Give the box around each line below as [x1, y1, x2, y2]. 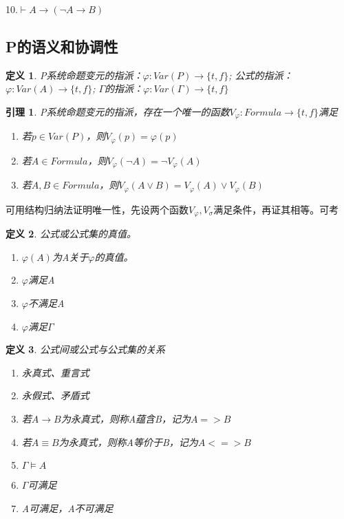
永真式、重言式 [21, 365, 89, 379]
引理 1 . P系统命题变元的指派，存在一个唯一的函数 [6, 104, 230, 118]
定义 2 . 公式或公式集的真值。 [6, 226, 136, 241]
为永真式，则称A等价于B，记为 [58, 434, 198, 449]
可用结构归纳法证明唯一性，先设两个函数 [6, 202, 189, 216]
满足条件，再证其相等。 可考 [213, 202, 339, 216]
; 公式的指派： [228, 67, 293, 82]
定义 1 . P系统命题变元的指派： [6, 67, 143, 82]
